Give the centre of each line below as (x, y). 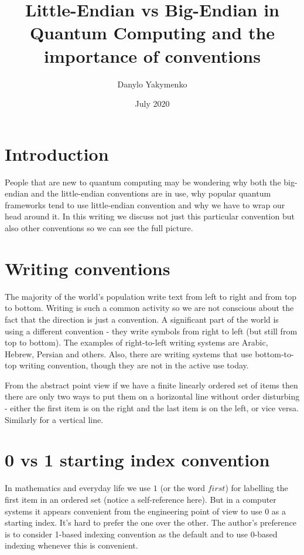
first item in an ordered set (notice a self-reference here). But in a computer (141, 499)
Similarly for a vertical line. (54, 419)
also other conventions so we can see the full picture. (99, 228)
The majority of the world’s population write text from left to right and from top (151, 296)
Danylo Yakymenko (152, 84)
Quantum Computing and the (152, 33)
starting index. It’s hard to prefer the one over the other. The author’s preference (151, 522)
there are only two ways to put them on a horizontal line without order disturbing (152, 396)
